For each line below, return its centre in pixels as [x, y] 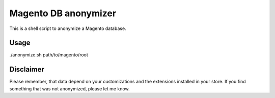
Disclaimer [27, 69]
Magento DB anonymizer [63, 13]
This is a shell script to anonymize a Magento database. [68, 28]
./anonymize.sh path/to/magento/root [49, 55]
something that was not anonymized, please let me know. [70, 88]
